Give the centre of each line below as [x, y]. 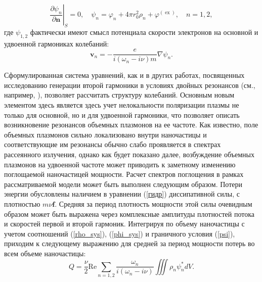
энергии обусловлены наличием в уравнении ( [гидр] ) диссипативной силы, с [122, 194]
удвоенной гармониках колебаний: [57, 43]
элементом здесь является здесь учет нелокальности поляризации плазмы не [122, 105]
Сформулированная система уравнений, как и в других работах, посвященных [124, 75]
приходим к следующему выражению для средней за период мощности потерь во [129, 243]
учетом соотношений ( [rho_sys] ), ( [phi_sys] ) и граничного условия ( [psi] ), [120, 233]
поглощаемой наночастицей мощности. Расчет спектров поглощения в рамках [124, 174]
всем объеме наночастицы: [45, 253]
